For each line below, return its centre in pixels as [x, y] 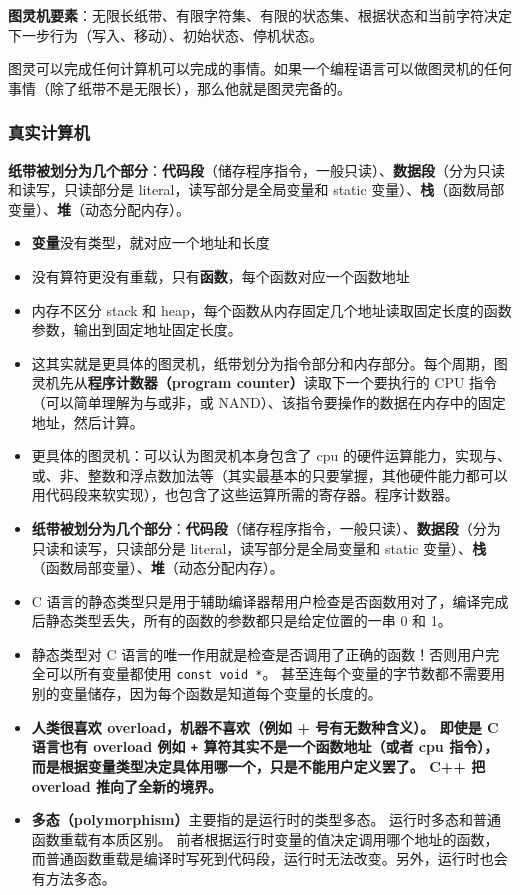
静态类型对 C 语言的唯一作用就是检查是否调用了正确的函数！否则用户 [258, 653]
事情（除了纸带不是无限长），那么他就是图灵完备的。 [179, 87]
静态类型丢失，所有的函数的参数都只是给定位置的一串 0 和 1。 [248, 620]
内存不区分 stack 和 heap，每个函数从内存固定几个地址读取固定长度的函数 [271, 309]
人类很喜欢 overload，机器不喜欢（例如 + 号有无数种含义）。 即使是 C [265, 726]
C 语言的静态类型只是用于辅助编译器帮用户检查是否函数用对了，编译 [256, 600]
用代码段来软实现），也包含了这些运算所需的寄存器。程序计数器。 [245, 494]
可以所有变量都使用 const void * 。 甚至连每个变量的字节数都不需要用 [275, 673]
